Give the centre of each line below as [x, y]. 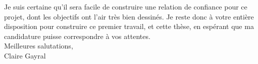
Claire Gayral [25, 55]
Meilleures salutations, [39, 46]
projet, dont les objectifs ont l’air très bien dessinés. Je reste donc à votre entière [129, 16]
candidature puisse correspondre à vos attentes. [77, 36]
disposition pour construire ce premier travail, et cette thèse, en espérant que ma [129, 26]
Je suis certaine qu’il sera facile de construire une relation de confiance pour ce [126, 6]
